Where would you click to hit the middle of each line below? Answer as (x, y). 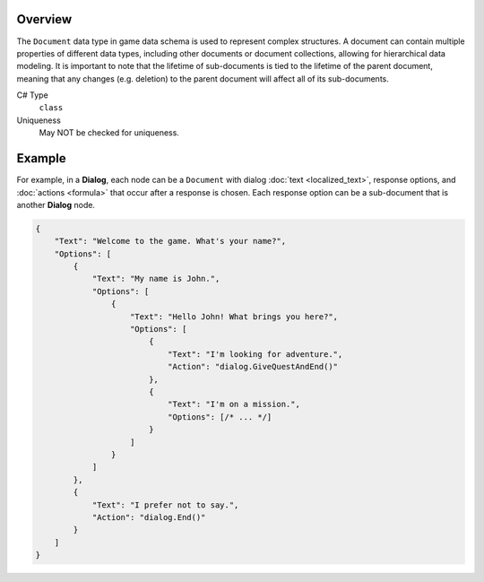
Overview (44, 19)
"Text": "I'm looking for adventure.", (255, 354)
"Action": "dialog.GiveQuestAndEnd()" (253, 367)
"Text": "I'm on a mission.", (233, 404)
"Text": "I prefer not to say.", (165, 505)
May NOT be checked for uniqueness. (109, 133)
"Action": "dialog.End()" (149, 517)
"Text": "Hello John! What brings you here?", (234, 317)
